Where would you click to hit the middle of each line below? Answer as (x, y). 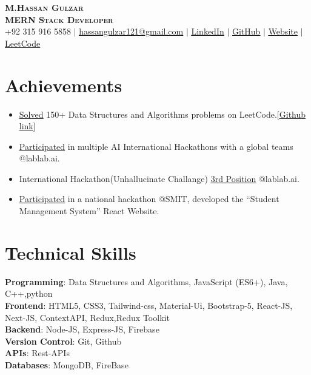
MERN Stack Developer (59, 19)
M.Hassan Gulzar (44, 7)
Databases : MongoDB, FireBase (67, 364)
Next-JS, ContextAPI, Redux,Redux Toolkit (87, 317)
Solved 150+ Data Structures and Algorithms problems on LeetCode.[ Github (162, 114)
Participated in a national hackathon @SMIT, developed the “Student (149, 199)
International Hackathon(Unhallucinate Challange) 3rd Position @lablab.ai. (159, 178)
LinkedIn (208, 31)
